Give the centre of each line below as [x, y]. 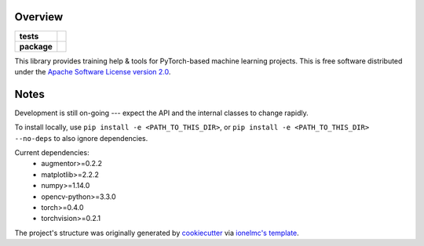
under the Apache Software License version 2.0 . [93, 71]
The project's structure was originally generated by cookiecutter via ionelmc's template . [157, 233]
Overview [39, 17]
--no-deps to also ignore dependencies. [81, 138]
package [36, 46]
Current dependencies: [52, 152]
